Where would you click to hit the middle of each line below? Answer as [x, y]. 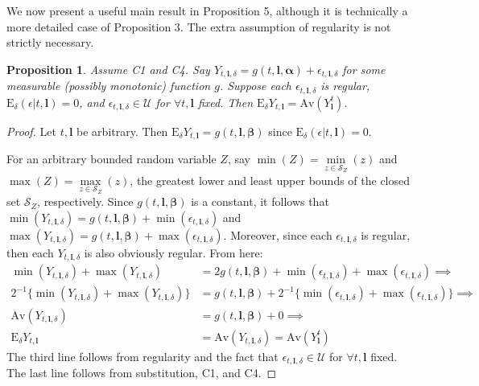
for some [364, 69]
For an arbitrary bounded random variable [111, 159]
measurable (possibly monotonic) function [109, 86]
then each [30, 252]
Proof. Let [31, 131]
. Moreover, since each [278, 234]
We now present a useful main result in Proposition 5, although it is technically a [207, 10]
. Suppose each [255, 86]
